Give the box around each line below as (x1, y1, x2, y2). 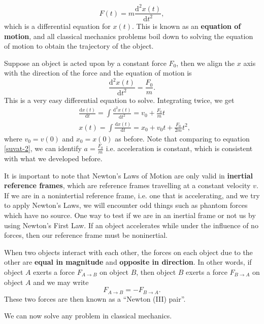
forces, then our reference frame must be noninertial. (4, 230, 168, 240)
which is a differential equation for (4, 20, 111, 31)
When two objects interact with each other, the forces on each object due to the (4, 246, 253, 257)
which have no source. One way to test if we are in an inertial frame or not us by (4, 209, 256, 220)
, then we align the (176, 57, 235, 68)
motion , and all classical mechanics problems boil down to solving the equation (4, 30, 253, 41)
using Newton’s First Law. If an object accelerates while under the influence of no (4, 220, 258, 230)
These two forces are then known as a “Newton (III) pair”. (4, 293, 186, 304)
